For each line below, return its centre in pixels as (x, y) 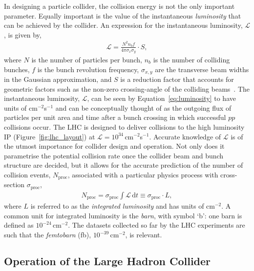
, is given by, (23, 34)
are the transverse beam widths (202, 69)
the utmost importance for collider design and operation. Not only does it (114, 146)
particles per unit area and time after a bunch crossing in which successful (115, 117)
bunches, (17, 69)
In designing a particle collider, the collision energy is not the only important (119, 6)
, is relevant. (144, 235)
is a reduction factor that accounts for (177, 79)
